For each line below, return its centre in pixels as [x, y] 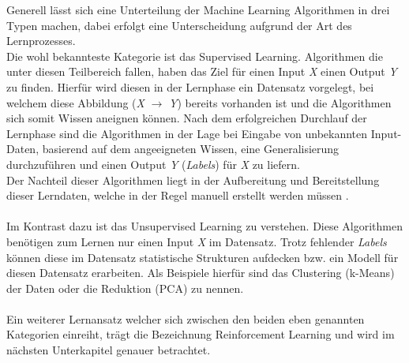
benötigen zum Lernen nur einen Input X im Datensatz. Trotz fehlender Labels [197, 241]
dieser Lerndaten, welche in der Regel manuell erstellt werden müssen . [178, 195]
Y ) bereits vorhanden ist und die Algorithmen [280, 102]
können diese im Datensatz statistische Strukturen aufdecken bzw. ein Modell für [203, 257]
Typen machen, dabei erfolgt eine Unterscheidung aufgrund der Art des [179, 25]
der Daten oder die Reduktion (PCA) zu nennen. [125, 288]
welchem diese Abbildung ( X [75, 102]
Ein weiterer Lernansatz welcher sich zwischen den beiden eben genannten [186, 318]
